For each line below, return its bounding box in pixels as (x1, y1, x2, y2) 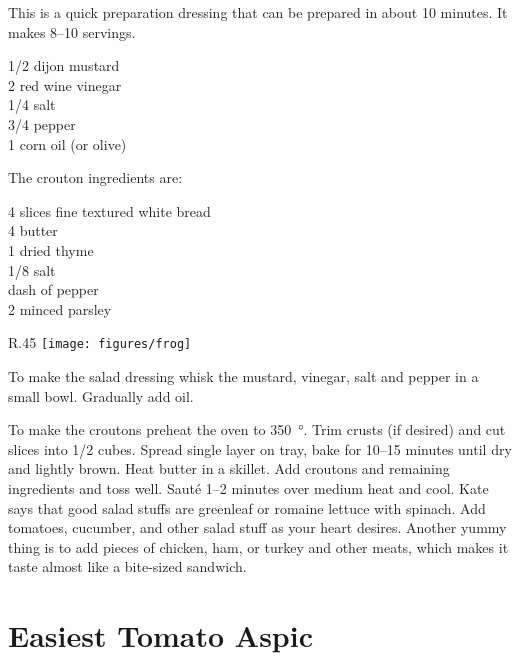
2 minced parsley (8, 298, 112, 319)
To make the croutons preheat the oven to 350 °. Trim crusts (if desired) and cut (8, 419, 506, 440)
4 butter (8, 220, 58, 241)
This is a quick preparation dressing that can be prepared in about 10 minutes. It (8, 2, 508, 22)
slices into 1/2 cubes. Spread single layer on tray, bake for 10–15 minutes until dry (8, 438, 512, 459)
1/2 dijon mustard (8, 55, 120, 76)
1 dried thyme (8, 239, 94, 260)
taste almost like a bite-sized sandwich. (8, 556, 247, 577)
